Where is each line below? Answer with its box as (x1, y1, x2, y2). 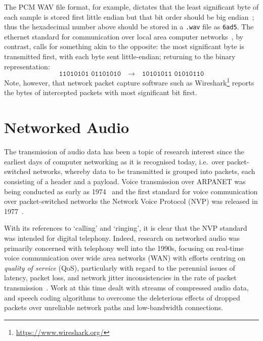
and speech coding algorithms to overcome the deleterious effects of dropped (4, 292, 240, 303)
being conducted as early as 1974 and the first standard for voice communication (4, 186, 258, 196)
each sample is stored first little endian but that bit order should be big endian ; (4, 11, 254, 22)
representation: (4, 61, 50, 71)
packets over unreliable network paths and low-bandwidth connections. (4, 302, 223, 313)
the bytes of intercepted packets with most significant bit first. (4, 87, 197, 98)
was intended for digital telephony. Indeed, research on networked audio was (4, 232, 240, 243)
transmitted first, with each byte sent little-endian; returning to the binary (4, 51, 236, 62)
